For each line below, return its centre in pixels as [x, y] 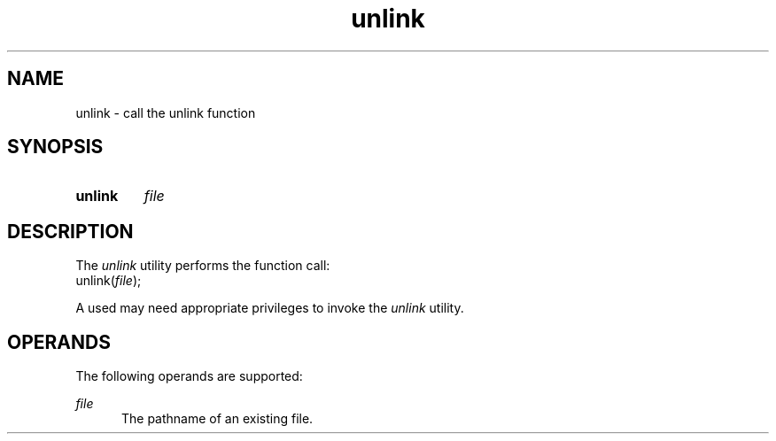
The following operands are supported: [189, 376]
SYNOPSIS [55, 147]
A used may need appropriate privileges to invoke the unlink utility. [270, 308]
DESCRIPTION [70, 231]
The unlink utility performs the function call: [203, 266]
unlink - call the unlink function [166, 112]
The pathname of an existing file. [217, 419]
